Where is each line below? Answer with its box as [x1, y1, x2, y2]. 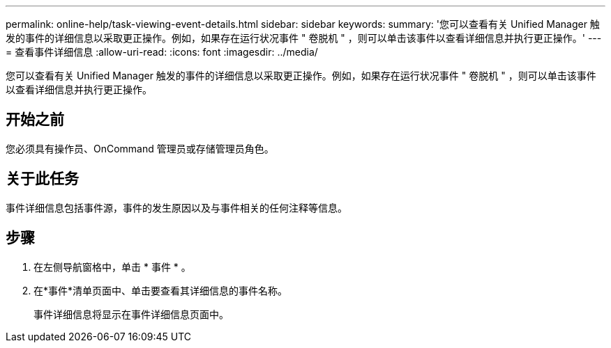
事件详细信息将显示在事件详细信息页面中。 [33, 308, 229, 320]
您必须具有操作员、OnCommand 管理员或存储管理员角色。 [6, 142, 274, 155]
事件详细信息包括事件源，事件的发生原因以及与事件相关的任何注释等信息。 [6, 201, 347, 214]
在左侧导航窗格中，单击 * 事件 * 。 [33, 260, 191, 273]
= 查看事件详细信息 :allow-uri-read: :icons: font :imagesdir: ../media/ [6, 46, 318, 58]
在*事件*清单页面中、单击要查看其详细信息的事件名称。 [33, 284, 288, 296]
